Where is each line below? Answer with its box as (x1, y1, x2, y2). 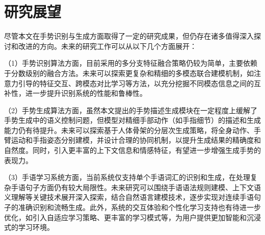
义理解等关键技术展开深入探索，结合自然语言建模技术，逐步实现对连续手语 (4, 192, 254, 202)
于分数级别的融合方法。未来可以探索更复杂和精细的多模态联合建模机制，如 (4, 67, 254, 78)
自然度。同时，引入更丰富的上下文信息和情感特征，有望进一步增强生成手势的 (4, 145, 261, 155)
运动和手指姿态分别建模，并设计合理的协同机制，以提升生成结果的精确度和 (11, 135, 261, 145)
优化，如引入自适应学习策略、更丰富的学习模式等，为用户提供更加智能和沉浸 (4, 212, 261, 222)
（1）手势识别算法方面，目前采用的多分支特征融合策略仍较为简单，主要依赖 (4, 58, 257, 68)
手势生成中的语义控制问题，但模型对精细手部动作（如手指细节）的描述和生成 (4, 115, 261, 125)
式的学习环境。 (4, 222, 54, 232)
